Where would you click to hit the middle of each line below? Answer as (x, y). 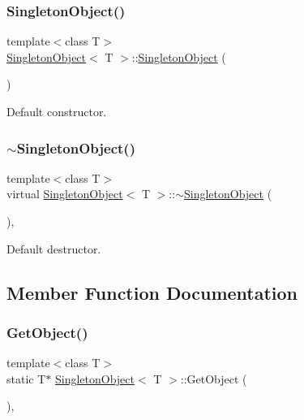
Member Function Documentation (152, 292)
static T (26, 378)
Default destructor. (54, 248)
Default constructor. (57, 111)
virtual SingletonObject (65, 194)
